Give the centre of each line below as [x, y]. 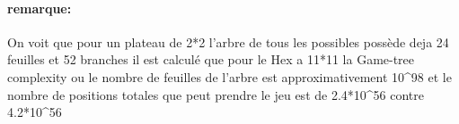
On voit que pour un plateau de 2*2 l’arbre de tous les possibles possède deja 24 [228, 41]
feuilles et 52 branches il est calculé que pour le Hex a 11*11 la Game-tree [211, 59]
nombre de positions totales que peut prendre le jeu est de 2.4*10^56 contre [216, 94]
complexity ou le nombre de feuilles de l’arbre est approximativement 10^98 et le [229, 76]
